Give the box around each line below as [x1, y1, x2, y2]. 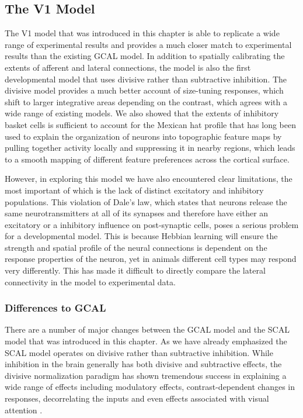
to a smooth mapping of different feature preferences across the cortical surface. [5, 153, 290, 165]
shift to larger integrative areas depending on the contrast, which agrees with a [5, 95, 287, 108]
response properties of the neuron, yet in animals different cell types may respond [5, 253, 297, 265]
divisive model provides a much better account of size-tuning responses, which [5, 84, 284, 96]
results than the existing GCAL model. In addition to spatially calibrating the [5, 50, 285, 62]
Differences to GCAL [5, 300, 106, 315]
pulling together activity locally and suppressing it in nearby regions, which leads [5, 141, 295, 154]
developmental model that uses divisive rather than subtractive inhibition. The [5, 72, 287, 85]
